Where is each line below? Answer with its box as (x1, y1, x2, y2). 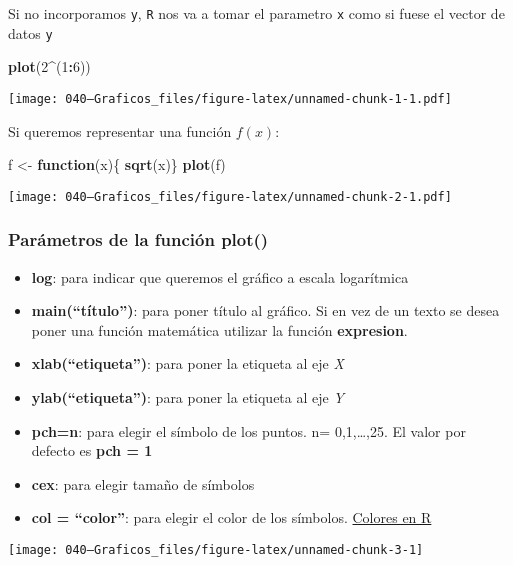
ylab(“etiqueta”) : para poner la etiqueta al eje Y (31, 387, 344, 407)
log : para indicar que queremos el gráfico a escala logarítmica (31, 266, 409, 287)
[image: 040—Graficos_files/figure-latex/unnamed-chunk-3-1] (8, 542, 424, 557)
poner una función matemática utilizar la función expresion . (31, 319, 408, 340)
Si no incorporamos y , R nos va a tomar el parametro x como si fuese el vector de (8, 3, 505, 23)
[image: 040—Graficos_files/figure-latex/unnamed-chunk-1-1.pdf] (8, 91, 452, 106)
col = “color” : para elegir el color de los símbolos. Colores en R (31, 507, 432, 528)
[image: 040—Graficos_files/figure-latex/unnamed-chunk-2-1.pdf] (8, 189, 452, 204)
